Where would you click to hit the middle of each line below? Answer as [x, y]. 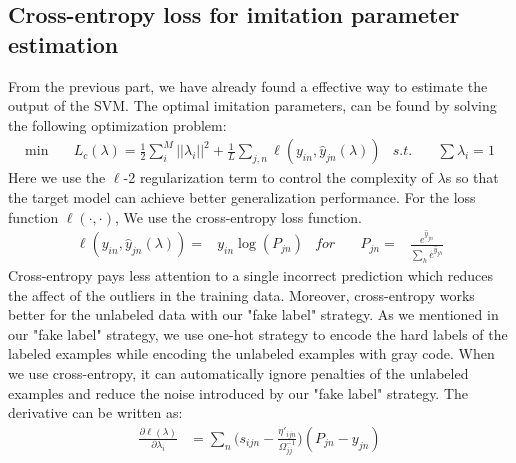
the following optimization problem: [117, 124]
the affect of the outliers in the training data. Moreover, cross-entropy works [241, 294]
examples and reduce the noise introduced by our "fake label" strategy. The [238, 392]
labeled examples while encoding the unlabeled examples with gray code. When [251, 353]
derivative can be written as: [95, 412]
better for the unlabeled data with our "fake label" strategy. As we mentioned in [253, 314]
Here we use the [57, 177]
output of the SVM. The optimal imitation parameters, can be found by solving [252, 105]
